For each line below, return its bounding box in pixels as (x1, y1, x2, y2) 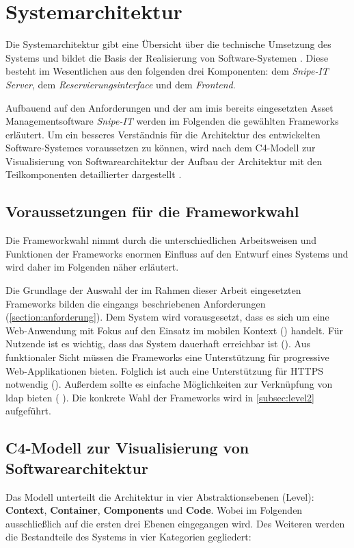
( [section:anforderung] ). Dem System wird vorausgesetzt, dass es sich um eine (5, 310, 329, 324)
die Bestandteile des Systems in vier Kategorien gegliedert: (5, 530, 251, 544)
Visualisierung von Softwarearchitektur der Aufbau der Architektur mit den (5, 153, 323, 168)
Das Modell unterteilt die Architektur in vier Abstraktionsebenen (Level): (5, 489, 314, 503)
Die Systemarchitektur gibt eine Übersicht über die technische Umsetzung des (5, 37, 331, 51)
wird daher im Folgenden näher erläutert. (5, 260, 179, 274)
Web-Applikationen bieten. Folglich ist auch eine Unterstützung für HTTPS (5, 363, 324, 377)
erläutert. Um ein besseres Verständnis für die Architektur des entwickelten (5, 127, 321, 141)
